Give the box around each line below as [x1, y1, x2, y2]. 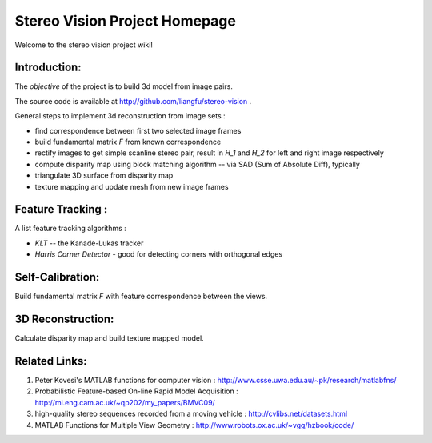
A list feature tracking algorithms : [14, 224, 127, 233]
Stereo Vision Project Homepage [14, 12, 236, 30]
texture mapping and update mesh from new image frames [34, 182, 229, 191]
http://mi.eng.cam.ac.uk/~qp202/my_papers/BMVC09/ [34, 397, 215, 407]
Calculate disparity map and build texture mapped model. [14, 333, 204, 343]
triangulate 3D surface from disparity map [34, 170, 174, 180]
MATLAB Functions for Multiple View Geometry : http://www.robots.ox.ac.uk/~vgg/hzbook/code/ [34, 420, 354, 429]
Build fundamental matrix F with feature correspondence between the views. [14, 292, 268, 301]
